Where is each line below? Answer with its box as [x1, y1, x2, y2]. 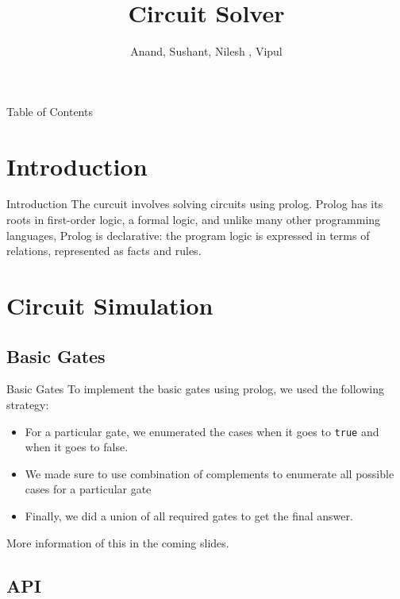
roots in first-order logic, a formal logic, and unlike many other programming [6, 211, 381, 228]
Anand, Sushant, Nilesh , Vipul [130, 43, 283, 60]
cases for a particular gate [25, 481, 152, 497]
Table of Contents [6, 102, 93, 119]
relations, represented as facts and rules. [6, 242, 202, 259]
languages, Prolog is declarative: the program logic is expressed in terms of [6, 226, 370, 243]
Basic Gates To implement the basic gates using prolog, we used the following [6, 381, 384, 397]
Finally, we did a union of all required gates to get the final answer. [25, 508, 353, 524]
